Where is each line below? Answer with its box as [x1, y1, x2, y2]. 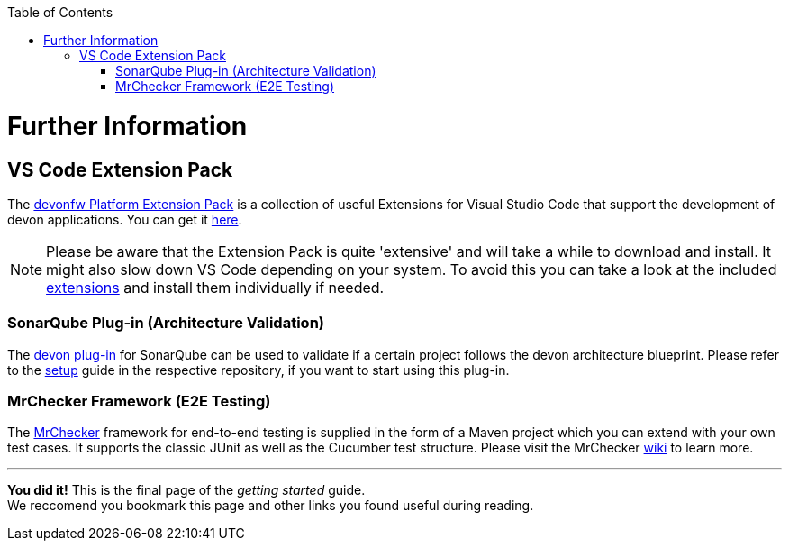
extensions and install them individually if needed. [46, 278, 385, 297]
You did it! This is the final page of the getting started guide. [7, 482, 366, 498]
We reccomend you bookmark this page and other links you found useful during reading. [7, 498, 534, 514]
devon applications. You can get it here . [7, 211, 242, 227]
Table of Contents [7, 5, 113, 20]
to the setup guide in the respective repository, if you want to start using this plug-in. [7, 361, 510, 378]
